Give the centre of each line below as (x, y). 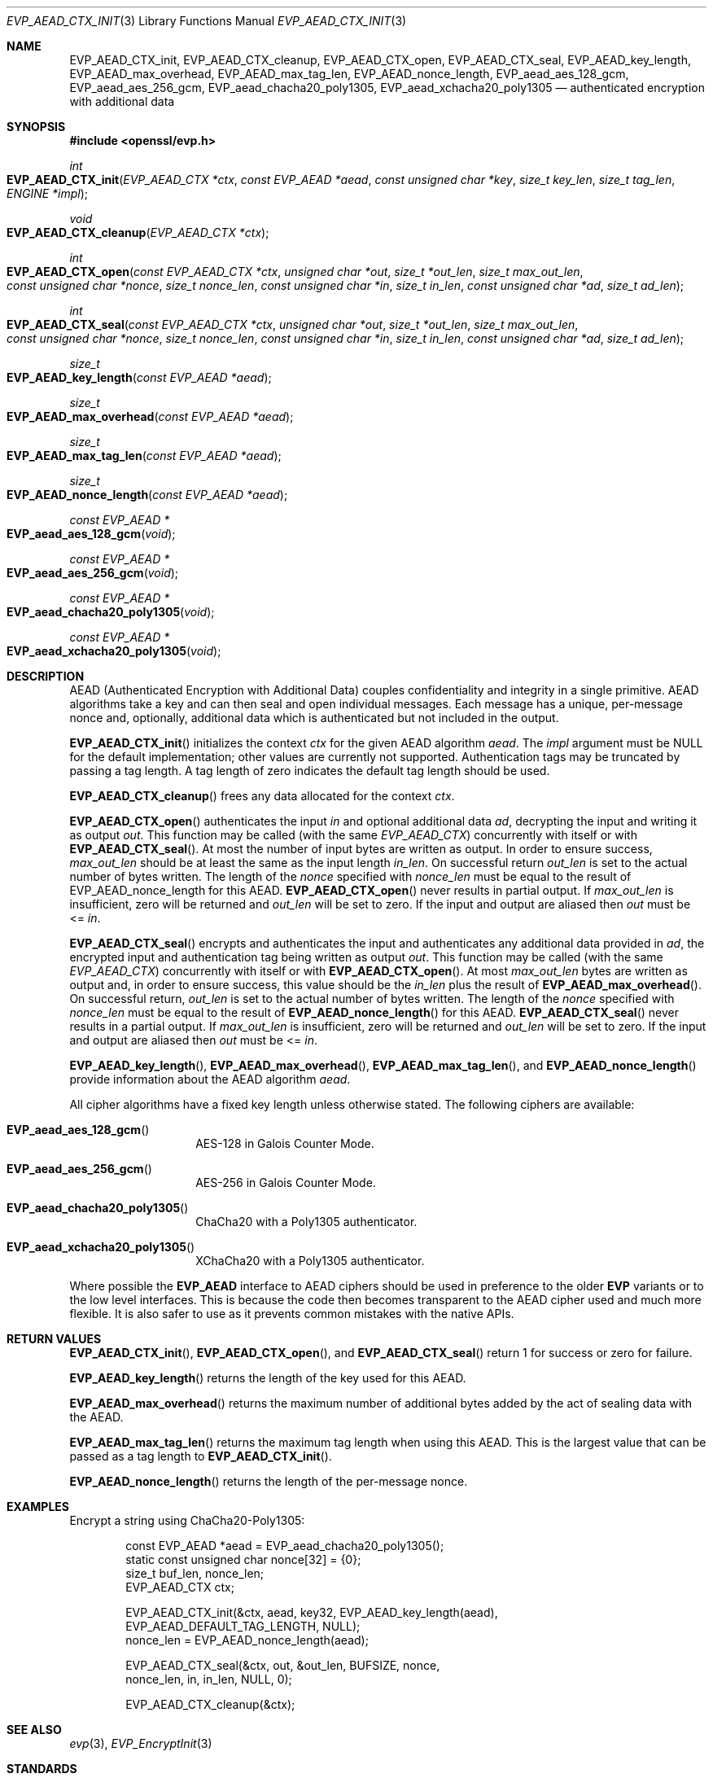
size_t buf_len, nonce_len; (195, 1573)
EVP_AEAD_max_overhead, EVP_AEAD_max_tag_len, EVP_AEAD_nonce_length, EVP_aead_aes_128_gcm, (349, 74)
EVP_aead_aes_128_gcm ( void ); (91, 534)
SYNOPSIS (36, 127)
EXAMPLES (38, 1506)
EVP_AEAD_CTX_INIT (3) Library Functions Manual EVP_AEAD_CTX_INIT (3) (207, 21)
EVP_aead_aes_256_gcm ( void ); (93, 573)
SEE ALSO (34, 1730)
